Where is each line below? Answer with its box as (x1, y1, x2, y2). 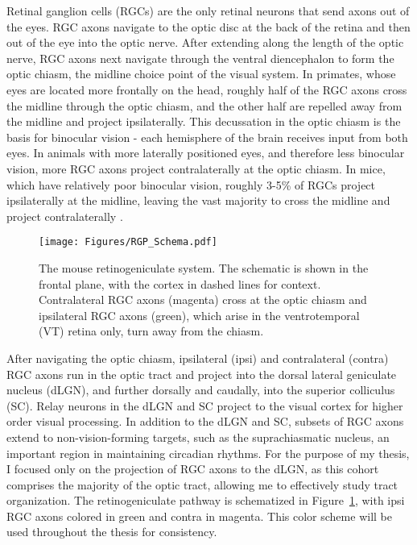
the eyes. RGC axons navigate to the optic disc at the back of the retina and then (6, 18, 411, 35)
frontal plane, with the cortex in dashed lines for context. (39, 275, 321, 292)
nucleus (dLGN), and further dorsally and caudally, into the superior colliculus (6, 381, 395, 398)
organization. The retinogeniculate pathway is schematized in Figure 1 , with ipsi (6, 492, 405, 509)
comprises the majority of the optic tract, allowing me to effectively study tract (6, 476, 398, 493)
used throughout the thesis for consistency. (6, 523, 217, 540)
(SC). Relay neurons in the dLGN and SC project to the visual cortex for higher (6, 397, 403, 414)
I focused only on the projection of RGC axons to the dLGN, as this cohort (6, 460, 379, 477)
